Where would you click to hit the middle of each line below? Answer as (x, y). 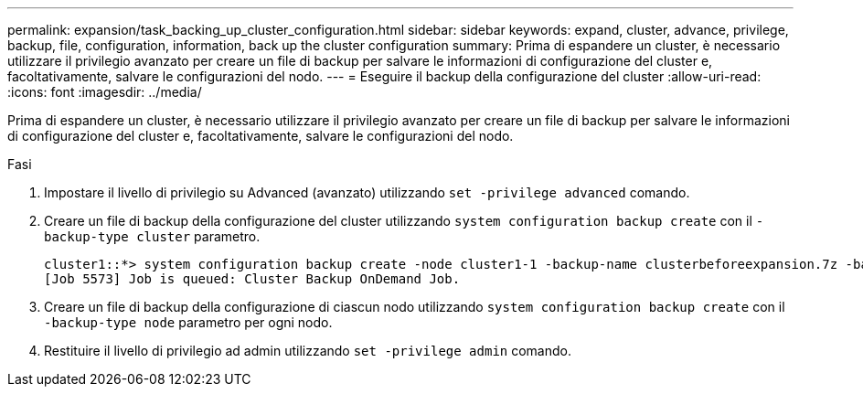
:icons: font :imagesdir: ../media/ (105, 92)
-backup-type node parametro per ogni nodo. (188, 322)
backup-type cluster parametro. (152, 236)
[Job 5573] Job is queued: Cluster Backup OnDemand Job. (252, 279)
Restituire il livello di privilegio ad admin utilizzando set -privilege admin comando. (308, 351)
